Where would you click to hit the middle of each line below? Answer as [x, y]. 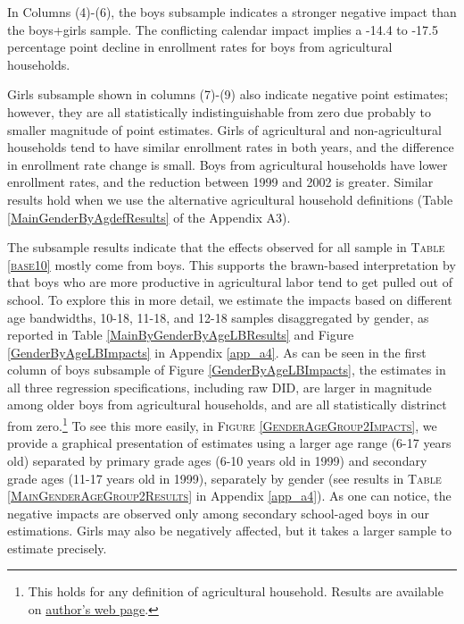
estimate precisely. [57, 548]
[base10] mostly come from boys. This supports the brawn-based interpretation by [232, 264]
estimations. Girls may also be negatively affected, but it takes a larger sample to [230, 531]
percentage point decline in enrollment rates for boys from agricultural [200, 47]
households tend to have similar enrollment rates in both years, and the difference [231, 147]
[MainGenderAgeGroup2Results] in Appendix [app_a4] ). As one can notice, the [229, 496]
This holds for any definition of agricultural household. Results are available [236, 591]
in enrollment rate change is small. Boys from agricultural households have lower [228, 164]
